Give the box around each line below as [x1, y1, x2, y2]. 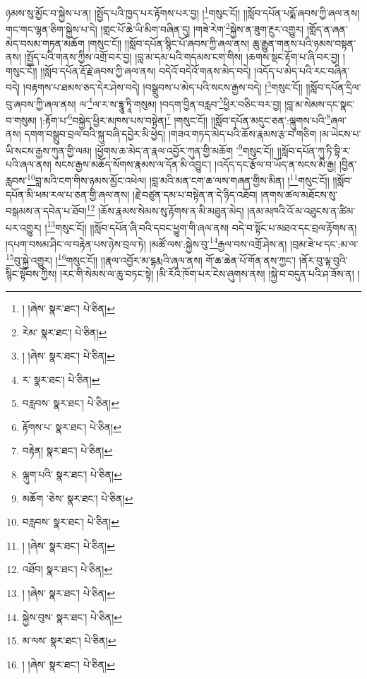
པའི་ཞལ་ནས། [6, 156, 52, 171]
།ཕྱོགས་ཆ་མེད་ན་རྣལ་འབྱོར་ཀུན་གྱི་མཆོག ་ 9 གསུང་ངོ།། [95, 141, 275, 158]
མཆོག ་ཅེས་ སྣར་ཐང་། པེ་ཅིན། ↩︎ [22, 490, 133, 505]
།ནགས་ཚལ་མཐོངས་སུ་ [260, 187, 338, 201]
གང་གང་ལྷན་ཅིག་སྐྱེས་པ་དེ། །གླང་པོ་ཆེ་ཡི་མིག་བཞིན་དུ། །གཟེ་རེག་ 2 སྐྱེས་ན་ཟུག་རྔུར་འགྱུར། [6, 20, 304, 36]
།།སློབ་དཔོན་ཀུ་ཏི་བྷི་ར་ [277, 143, 351, 158]
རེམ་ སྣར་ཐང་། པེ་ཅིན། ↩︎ [22, 324, 107, 339]
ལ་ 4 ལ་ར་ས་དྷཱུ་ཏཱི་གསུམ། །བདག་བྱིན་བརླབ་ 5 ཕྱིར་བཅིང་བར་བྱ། [79, 94, 282, 111]
